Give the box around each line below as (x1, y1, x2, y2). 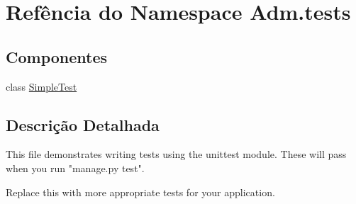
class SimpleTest (6, 79, 77, 93)
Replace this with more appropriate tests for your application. (6, 184, 275, 199)
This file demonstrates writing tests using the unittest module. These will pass (6, 147, 347, 161)
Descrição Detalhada (6, 113, 160, 135)
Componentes (6, 45, 108, 67)
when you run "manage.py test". (6, 160, 145, 175)
